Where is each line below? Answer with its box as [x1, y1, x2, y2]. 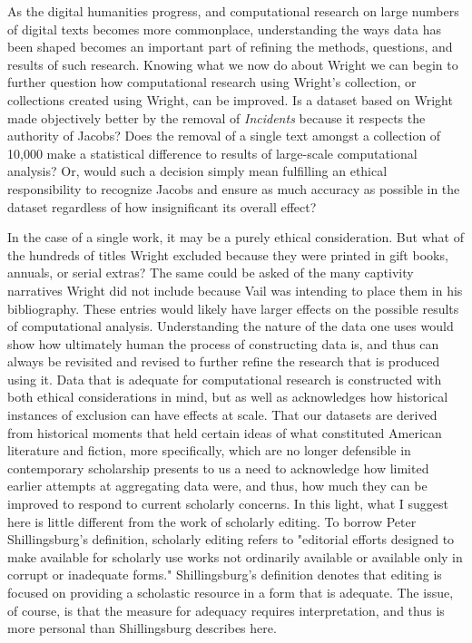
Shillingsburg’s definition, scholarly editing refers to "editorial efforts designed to [7, 530, 455, 549]
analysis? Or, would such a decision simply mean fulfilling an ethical [7, 161, 388, 180]
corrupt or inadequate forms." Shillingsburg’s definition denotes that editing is [7, 565, 442, 584]
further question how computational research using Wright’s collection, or [7, 73, 417, 92]
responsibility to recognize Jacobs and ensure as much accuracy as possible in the [7, 179, 460, 198]
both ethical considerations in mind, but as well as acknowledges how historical [7, 387, 448, 406]
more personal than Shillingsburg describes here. [7, 619, 277, 638]
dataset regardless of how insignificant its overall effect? [7, 197, 317, 216]
